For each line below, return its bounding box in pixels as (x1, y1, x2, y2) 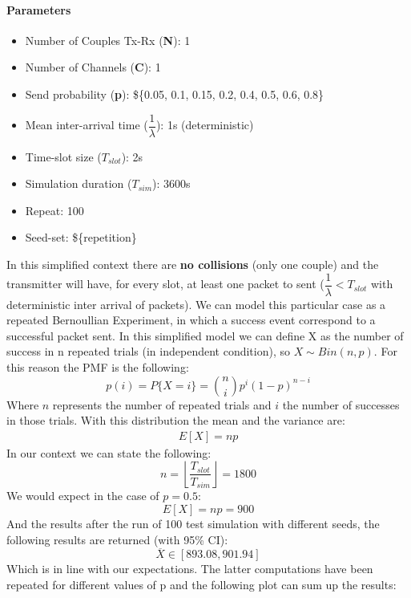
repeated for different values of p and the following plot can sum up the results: (6, 576, 397, 593)
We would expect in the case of (6, 487, 159, 504)
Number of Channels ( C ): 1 (25, 59, 161, 75)
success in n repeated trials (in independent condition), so (6, 343, 290, 360)
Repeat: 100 (25, 201, 84, 218)
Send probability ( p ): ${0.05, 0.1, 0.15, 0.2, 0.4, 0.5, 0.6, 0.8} (25, 85, 324, 102)
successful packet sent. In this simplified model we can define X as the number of (6, 327, 404, 344)
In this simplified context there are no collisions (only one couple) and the (6, 256, 379, 273)
